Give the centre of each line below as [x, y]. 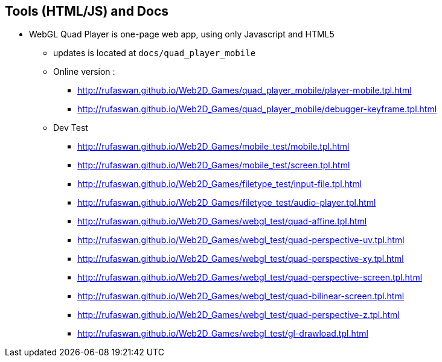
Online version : [84, 72]
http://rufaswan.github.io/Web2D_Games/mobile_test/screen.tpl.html [214, 165]
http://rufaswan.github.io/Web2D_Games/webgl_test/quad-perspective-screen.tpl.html [250, 278]
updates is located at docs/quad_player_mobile [155, 53]
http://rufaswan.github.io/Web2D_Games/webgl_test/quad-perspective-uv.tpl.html [241, 240]
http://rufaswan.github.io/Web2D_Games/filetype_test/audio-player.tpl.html [227, 203]
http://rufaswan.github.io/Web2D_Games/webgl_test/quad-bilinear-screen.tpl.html [241, 296]
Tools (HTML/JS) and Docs [87, 11]
